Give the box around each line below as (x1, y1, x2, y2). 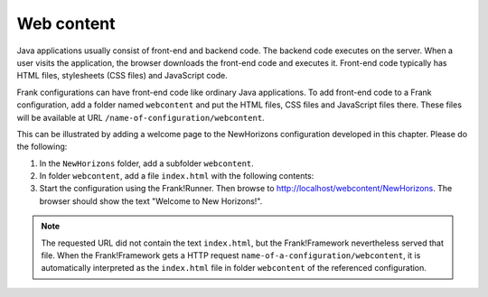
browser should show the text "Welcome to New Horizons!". (39, 195, 263, 207)
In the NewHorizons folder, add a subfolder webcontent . (39, 158, 255, 169)
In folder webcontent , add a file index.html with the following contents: (39, 171, 314, 181)
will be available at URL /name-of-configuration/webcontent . (16, 112, 266, 123)
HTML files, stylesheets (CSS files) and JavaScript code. (16, 70, 228, 81)
